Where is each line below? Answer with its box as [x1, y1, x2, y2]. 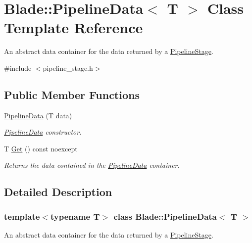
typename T [50, 210, 100, 222]
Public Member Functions [4, 87, 140, 102]
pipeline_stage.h [43, 62, 93, 73]
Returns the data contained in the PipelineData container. [4, 160, 180, 170]
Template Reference [4, 17, 143, 38]
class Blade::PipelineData [113, 210, 217, 222]
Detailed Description [4, 184, 112, 199]
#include [4, 62, 32, 73]
